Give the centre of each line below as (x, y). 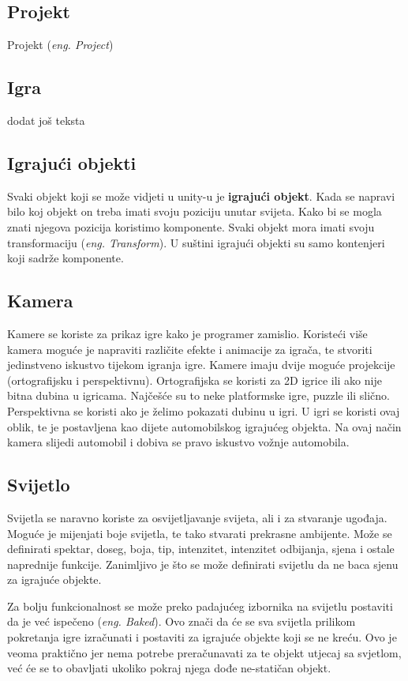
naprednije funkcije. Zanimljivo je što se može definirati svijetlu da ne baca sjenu (203, 564)
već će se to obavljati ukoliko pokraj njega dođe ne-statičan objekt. (169, 668)
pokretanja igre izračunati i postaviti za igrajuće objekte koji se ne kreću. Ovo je (202, 637)
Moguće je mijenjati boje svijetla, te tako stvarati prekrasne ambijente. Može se (200, 533)
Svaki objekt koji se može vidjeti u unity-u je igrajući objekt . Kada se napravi (201, 196)
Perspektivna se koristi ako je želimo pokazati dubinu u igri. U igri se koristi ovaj (204, 410)
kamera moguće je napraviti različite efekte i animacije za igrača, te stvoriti (190, 349)
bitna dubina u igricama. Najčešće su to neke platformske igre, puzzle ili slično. (198, 395)
